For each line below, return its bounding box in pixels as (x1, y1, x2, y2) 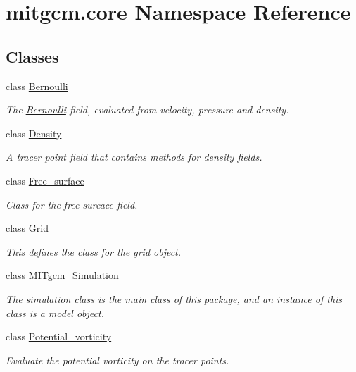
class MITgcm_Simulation (6, 268, 119, 283)
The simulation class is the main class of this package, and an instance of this (6, 291, 343, 306)
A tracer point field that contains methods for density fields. (6, 149, 262, 164)
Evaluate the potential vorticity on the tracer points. (6, 352, 229, 367)
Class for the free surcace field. (6, 197, 138, 211)
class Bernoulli (6, 78, 68, 93)
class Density (6, 125, 62, 140)
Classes (6, 45, 59, 67)
